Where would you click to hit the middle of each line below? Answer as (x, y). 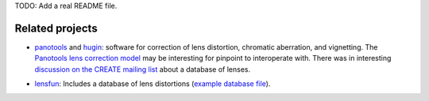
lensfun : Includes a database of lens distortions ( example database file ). (153, 84)
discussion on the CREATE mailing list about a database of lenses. (143, 69)
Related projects (56, 28)
